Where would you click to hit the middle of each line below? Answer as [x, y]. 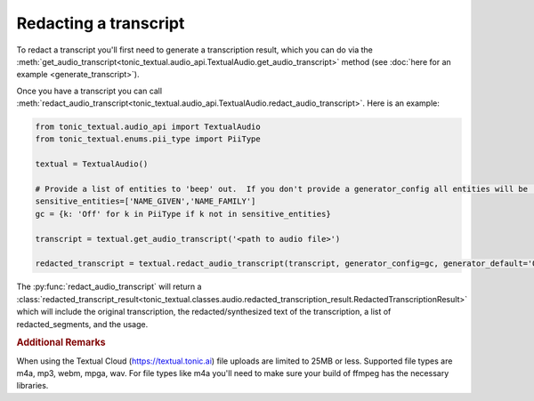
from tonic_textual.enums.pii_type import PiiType [148, 139]
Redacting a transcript [101, 23]
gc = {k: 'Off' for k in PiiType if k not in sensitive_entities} [183, 214]
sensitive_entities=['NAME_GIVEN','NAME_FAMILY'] [146, 201]
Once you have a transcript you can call [89, 91]
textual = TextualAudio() [92, 164]
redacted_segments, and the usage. [82, 324]
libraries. [32, 386]
